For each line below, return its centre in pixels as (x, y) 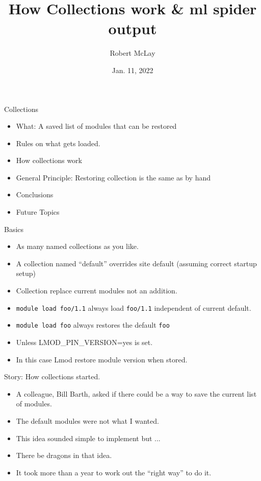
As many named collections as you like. (77, 246)
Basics (14, 229)
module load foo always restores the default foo (93, 325)
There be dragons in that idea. (64, 455)
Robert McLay (133, 53)
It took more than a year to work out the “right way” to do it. (114, 472)
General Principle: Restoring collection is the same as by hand (113, 177)
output (133, 28)
